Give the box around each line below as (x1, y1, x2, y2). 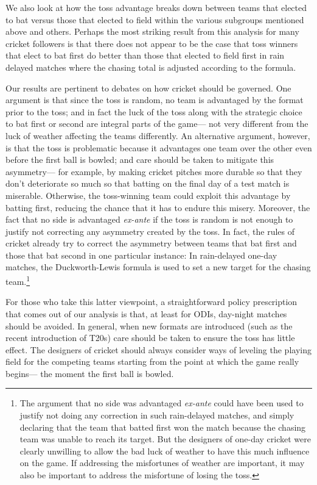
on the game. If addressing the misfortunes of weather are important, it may (19, 456, 305, 469)
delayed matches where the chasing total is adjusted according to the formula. (5, 60, 296, 73)
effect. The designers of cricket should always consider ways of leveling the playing (5, 343, 312, 356)
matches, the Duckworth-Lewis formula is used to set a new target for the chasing (5, 260, 311, 273)
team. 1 (5, 273, 30, 287)
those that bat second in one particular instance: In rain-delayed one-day (5, 248, 277, 261)
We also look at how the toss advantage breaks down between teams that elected (5, 1, 307, 13)
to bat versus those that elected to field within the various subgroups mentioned (5, 13, 304, 26)
